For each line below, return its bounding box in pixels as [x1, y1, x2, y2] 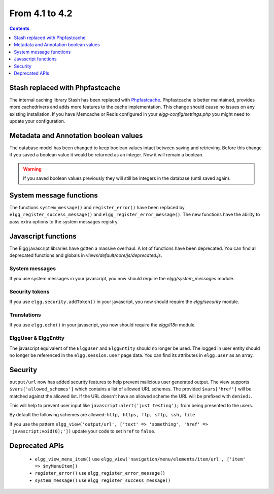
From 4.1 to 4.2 [9, 8, 73, 19]
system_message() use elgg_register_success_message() [35, 477, 171, 483]
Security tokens [9, 288, 50, 295]
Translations [9, 311, 42, 318]
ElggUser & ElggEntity [9, 335, 65, 342]
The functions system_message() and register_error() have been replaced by [9, 204, 185, 210]
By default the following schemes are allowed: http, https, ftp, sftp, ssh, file [9, 412, 195, 418]
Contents [9, 25, 30, 31]
